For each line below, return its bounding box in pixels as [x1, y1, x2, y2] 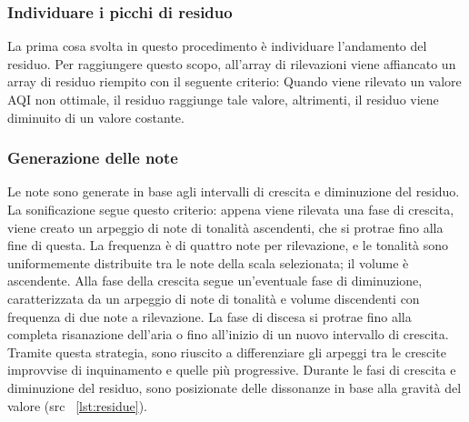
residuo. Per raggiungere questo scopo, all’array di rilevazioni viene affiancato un [7, 54, 456, 73]
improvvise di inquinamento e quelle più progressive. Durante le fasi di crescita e [7, 360, 456, 379]
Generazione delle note [7, 146, 178, 169]
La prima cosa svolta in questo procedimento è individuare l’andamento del [7, 36, 427, 55]
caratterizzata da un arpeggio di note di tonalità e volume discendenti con [7, 288, 420, 307]
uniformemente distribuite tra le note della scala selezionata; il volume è [7, 253, 409, 272]
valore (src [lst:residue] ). [7, 396, 147, 415]
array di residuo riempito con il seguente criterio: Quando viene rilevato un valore [7, 72, 462, 91]
